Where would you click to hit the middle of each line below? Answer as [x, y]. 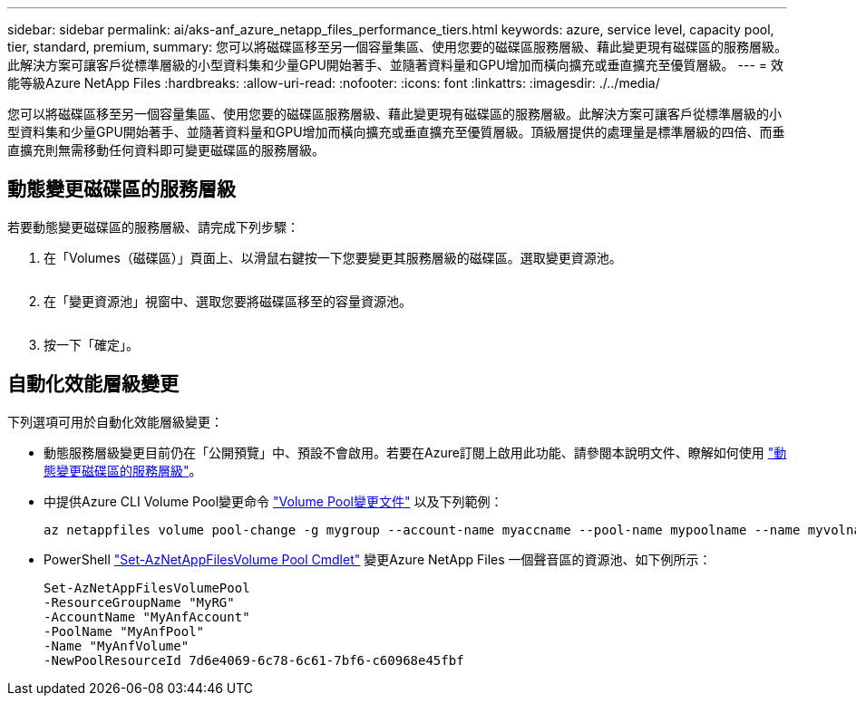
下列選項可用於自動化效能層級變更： [115, 421]
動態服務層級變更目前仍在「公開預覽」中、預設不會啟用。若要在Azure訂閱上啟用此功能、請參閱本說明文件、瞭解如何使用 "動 [415, 452]
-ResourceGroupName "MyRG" [139, 602]
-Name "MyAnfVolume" [117, 645]
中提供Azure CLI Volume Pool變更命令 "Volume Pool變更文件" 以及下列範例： [273, 501]
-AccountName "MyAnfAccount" [147, 616]
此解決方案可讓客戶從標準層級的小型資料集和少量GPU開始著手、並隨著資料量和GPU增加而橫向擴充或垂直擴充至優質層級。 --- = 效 [395, 65]
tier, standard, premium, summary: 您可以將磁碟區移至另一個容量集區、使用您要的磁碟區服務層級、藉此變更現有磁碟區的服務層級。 [398, 47]
